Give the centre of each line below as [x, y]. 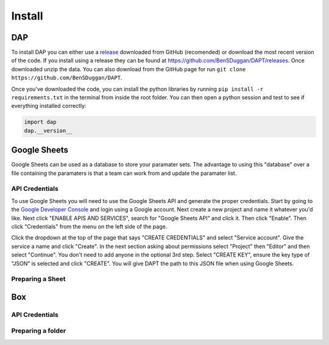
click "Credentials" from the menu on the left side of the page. [89, 226]
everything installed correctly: [49, 106]
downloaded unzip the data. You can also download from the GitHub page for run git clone [129, 69]
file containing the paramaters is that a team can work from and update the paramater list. [124, 173]
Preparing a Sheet [38, 279]
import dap [40, 122]
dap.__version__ [48, 130]
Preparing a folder [39, 331]
